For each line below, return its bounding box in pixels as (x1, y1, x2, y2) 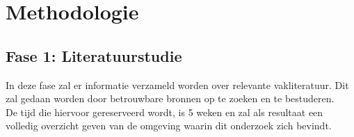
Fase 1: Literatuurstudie (6, 45, 182, 66)
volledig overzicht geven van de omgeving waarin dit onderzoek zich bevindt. (6, 118, 332, 133)
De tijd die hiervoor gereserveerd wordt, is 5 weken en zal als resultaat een (6, 104, 323, 119)
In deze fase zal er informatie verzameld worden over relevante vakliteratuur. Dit (6, 77, 349, 92)
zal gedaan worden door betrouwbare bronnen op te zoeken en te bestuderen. (6, 91, 335, 106)
